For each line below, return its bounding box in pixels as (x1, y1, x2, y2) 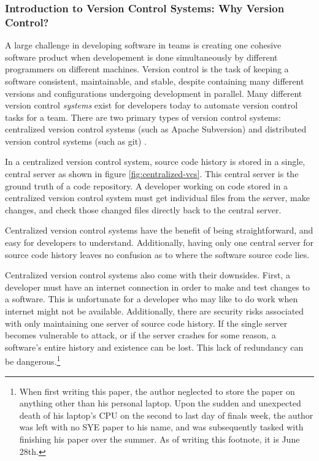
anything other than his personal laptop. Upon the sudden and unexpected (19, 397, 301, 410)
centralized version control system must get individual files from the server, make (5, 191, 310, 204)
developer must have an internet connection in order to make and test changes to (5, 280, 310, 293)
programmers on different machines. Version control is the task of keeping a (5, 63, 289, 75)
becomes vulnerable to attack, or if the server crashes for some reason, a (5, 329, 276, 341)
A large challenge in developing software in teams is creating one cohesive (5, 39, 282, 51)
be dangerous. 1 (5, 353, 61, 368)
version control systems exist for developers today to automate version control (5, 99, 298, 112)
